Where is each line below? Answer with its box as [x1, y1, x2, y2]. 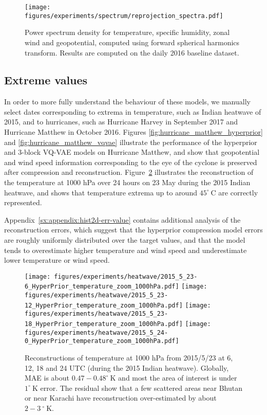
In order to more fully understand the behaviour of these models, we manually [4, 96, 251, 107]
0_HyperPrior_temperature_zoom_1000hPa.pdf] [25, 337, 179, 345]
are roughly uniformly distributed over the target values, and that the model [4, 234, 245, 245]
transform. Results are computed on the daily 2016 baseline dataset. [25, 47, 239, 58]
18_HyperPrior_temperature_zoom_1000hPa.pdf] [25, 320, 183, 328]
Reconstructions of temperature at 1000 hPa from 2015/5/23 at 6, [25, 352, 233, 363]
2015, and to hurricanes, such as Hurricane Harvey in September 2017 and [4, 116, 238, 127]
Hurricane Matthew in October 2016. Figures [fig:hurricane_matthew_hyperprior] [4, 127, 263, 137]
